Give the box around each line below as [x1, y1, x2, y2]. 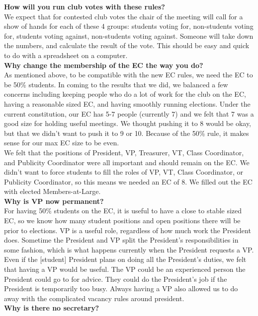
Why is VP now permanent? [4, 195, 104, 206]
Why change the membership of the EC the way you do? [4, 60, 203, 70]
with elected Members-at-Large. [4, 186, 101, 196]
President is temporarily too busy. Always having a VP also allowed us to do [4, 283, 238, 294]
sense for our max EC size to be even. [4, 137, 119, 148]
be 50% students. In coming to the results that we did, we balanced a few [4, 79, 228, 89]
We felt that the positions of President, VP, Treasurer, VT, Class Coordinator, [4, 147, 244, 157]
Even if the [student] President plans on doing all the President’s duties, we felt [4, 254, 247, 264]
